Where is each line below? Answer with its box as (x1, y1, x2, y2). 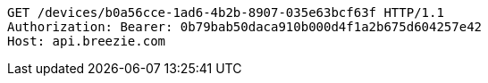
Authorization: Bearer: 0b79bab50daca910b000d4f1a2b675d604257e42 (7, 20, 483, 34)
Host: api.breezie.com (7, 34, 166, 48)
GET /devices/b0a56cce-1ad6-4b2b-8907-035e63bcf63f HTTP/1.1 (7, 5, 444, 20)
